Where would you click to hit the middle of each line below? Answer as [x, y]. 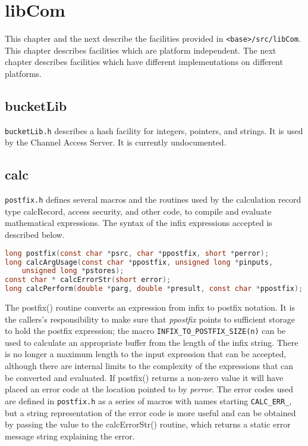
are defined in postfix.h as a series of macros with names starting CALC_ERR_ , [148, 400]
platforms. [23, 73]
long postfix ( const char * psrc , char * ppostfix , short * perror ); [137, 253]
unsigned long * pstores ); [73, 271]
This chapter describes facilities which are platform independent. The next [141, 50]
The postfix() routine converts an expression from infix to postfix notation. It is [150, 307]
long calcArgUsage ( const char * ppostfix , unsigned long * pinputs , [139, 262]
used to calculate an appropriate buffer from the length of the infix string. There [152, 342]
